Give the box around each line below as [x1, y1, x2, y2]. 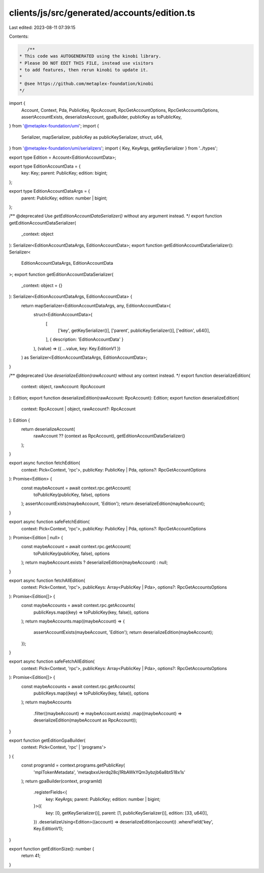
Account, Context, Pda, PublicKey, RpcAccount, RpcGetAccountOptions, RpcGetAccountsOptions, [21, 107, 220, 113]
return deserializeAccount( [21, 426, 75, 432]
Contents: [9, 33, 29, 39]
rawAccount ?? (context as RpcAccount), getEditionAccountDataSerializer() [33, 433, 185, 439]
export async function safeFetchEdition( [9, 519, 90, 524]
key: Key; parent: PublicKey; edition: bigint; [21, 170, 108, 176]
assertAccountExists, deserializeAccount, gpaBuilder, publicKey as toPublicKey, [21, 114, 182, 120]
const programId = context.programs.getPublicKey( [21, 762, 125, 768]
